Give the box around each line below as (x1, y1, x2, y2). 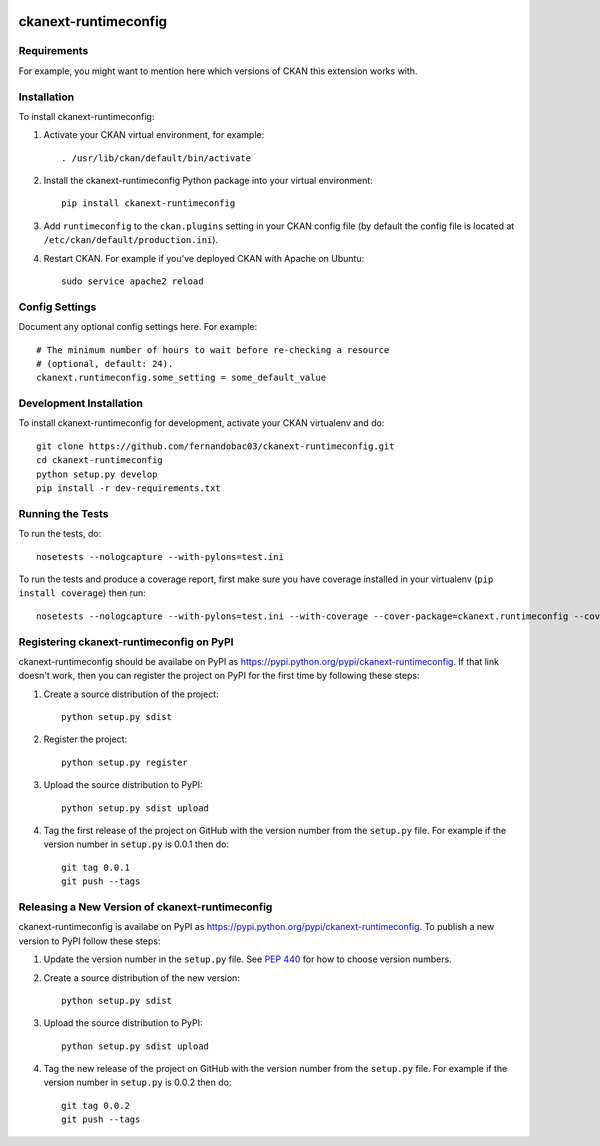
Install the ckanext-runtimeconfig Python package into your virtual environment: (43, 175, 374, 187)
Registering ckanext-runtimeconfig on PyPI (18, 635, 234, 649)
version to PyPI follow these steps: (18, 935, 161, 947)
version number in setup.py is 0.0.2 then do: (43, 1076, 232, 1089)
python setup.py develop (36, 468, 158, 480)
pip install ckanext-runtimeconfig (61, 198, 236, 209)
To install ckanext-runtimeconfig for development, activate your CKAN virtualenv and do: (18, 417, 385, 429)
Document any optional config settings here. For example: (18, 321, 258, 333)
